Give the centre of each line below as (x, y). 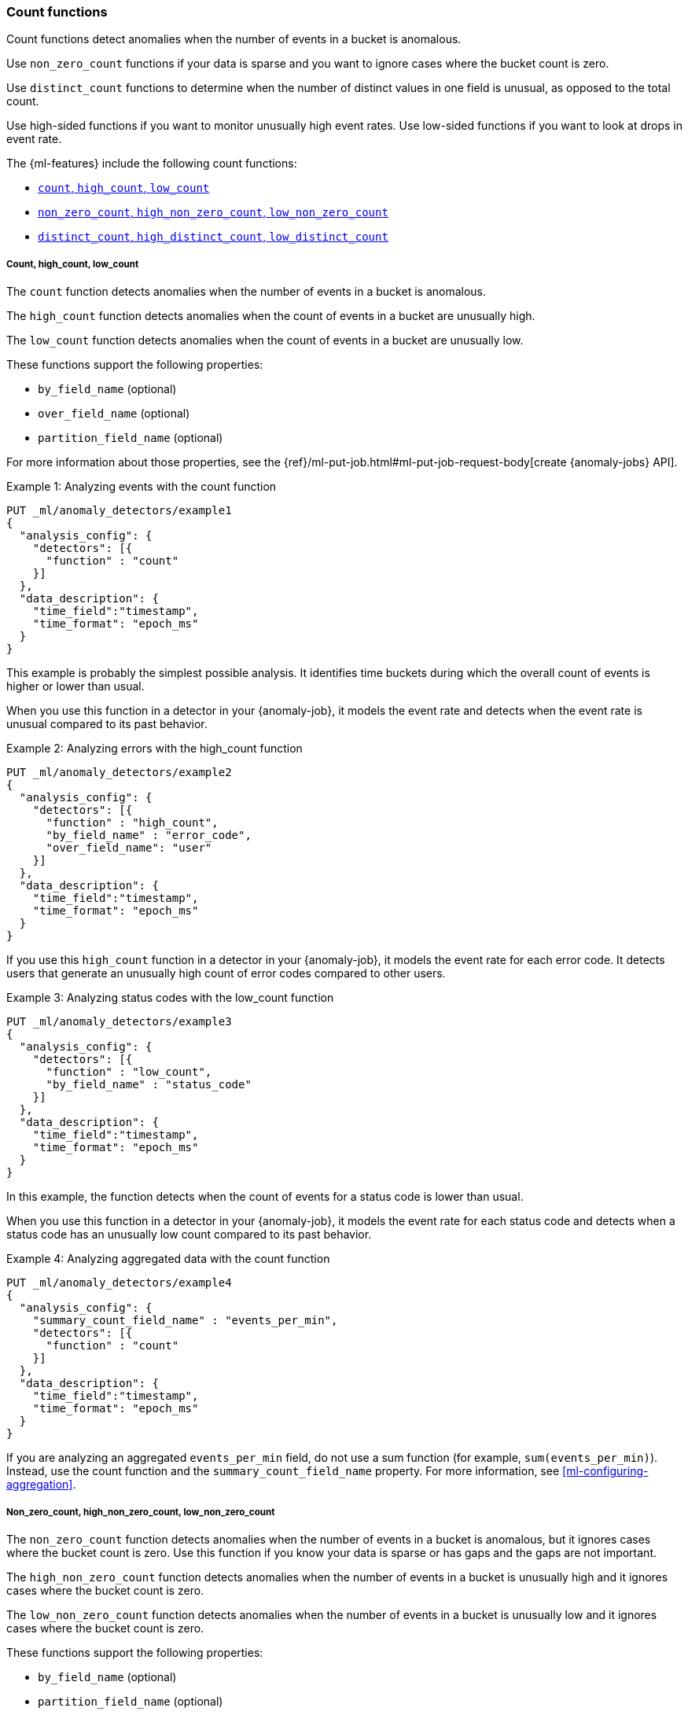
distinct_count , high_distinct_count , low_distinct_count (213, 237)
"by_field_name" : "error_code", (149, 835)
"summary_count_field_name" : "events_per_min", (185, 1321)
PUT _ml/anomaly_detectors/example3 (119, 1022)
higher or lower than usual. (75, 686)
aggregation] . (41, 1485)
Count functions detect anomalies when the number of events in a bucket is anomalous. (234, 39)
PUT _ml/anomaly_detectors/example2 (119, 773)
